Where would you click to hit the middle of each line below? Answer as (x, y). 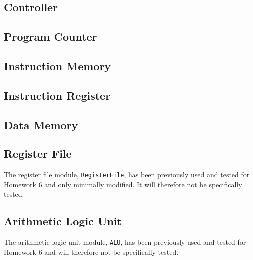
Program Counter (51, 37)
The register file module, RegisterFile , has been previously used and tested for (127, 175)
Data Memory (41, 124)
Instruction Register (57, 95)
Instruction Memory (58, 65)
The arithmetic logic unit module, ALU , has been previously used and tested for (125, 242)
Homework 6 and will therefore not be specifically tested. (91, 251)
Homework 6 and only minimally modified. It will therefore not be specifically (123, 184)
